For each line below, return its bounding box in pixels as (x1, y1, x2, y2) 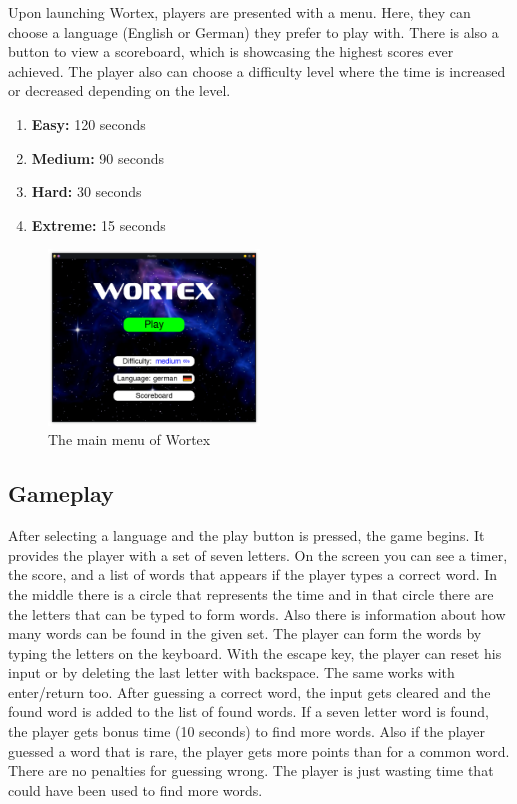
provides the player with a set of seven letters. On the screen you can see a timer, (8, 544, 508, 565)
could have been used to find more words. (8, 779, 263, 800)
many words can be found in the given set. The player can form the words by (8, 623, 482, 644)
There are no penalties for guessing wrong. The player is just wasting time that (8, 760, 494, 781)
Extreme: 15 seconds (31, 214, 166, 235)
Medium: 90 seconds (31, 147, 165, 168)
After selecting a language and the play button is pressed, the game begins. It (8, 525, 485, 546)
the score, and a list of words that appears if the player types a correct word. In (8, 564, 498, 585)
